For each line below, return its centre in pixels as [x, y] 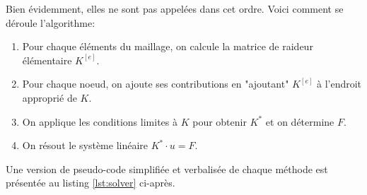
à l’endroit [339, 84]
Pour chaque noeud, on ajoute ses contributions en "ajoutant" [156, 84]
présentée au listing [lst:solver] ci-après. [91, 183]
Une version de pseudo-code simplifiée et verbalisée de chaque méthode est [167, 169]
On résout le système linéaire [85, 145]
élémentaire [47, 60]
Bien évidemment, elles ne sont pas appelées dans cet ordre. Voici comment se [175, 8]
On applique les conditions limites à [100, 121]
